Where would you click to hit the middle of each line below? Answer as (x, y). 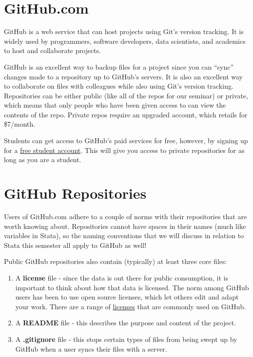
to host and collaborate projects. (52, 50)
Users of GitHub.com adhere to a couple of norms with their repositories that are (126, 216)
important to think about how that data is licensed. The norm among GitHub (132, 287)
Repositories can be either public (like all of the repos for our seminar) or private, (126, 95)
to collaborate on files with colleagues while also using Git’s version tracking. (119, 86)
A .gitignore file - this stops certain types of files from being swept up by (126, 339)
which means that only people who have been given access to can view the (115, 105)
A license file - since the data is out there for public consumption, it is (122, 277)
